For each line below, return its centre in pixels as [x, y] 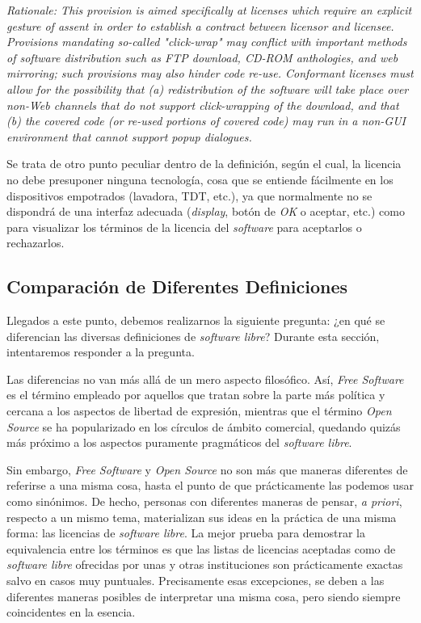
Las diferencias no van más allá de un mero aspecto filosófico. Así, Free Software [205, 379]
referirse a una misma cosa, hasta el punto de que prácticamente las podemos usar [210, 485]
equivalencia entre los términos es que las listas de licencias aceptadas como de [201, 548]
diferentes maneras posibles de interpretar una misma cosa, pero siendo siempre [204, 596]
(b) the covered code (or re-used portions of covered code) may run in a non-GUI [206, 121]
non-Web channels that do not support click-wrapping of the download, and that [203, 105]
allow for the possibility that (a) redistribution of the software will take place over [208, 88]
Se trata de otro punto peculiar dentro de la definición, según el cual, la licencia [204, 164]
